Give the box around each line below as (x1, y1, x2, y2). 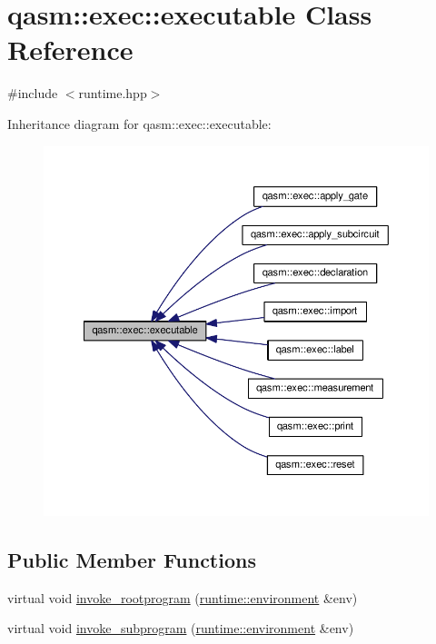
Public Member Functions (7, 545, 256, 573)
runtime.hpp (78, 84, 147, 103)
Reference (7, 31, 134, 68)
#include (7, 84, 58, 103)
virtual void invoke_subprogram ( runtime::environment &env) (7, 619, 354, 638)
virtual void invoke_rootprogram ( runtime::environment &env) (7, 588, 358, 607)
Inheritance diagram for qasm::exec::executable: (7, 114, 272, 133)
